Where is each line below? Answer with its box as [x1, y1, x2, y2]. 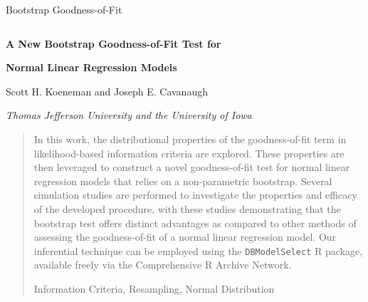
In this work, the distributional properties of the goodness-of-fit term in [33, 131, 347, 146]
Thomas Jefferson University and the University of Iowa [6, 108, 252, 123]
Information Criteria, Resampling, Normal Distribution [33, 281, 275, 296]
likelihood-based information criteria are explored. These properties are [33, 145, 345, 160]
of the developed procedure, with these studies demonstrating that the [33, 201, 341, 216]
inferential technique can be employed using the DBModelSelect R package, [33, 243, 363, 258]
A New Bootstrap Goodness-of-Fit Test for [6, 36, 221, 51]
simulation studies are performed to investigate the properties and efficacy [33, 187, 357, 202]
